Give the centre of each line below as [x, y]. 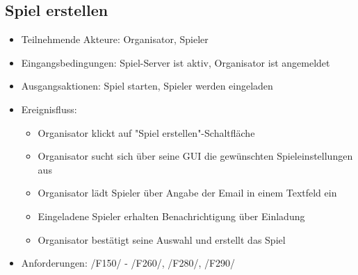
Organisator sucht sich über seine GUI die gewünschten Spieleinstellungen [195, 156]
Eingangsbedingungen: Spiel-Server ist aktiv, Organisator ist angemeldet [176, 62]
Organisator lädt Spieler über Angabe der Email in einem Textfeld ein [187, 193]
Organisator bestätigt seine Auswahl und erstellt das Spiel [162, 239]
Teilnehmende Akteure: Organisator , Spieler [115, 39]
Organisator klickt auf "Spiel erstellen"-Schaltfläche [146, 132]
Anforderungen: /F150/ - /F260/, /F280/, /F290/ [128, 263]
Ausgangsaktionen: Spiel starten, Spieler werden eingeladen [147, 86]
